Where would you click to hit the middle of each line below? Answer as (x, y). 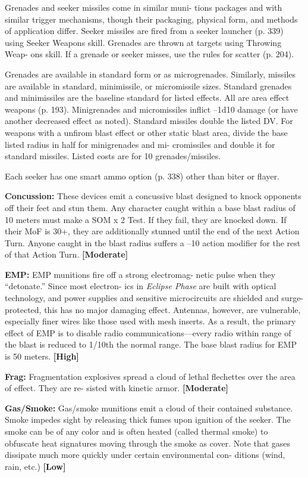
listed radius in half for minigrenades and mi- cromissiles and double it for (140, 144)
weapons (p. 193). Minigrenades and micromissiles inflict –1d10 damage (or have (151, 109)
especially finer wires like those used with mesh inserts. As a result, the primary (150, 321)
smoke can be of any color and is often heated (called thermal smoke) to (136, 431)
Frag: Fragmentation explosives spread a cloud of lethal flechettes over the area (150, 376)
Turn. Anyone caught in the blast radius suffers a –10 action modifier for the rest (153, 242)
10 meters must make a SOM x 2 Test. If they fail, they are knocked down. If (146, 219)
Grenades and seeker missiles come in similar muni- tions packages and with (144, 7)
